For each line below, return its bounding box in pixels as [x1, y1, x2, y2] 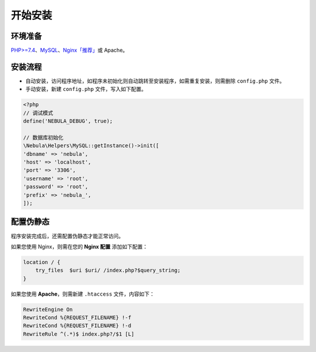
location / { [23, 259, 61, 265]
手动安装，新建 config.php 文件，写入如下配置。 [25, 86, 147, 93]
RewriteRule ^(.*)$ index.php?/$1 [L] [23, 330, 135, 337]
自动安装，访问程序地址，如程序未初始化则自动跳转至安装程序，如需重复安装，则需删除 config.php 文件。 [25, 77, 285, 84]
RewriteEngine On [23, 306, 73, 313]
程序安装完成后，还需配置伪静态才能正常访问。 [11, 232, 124, 239]
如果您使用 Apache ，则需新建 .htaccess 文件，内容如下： [11, 290, 155, 297]
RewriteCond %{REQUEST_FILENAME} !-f [23, 314, 132, 321]
